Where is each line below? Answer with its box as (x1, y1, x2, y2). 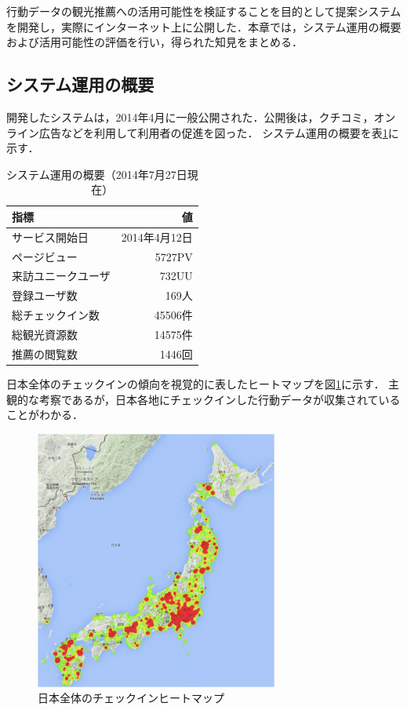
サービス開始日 (12, 228, 89, 245)
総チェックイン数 (12, 307, 100, 323)
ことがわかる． (6, 406, 83, 423)
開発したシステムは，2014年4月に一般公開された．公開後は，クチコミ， (6, 108, 374, 125)
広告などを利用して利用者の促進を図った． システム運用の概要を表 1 (38, 124, 388, 140)
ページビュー (12, 248, 78, 264)
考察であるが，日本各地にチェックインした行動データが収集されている (38, 391, 401, 407)
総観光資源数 (12, 326, 78, 343)
